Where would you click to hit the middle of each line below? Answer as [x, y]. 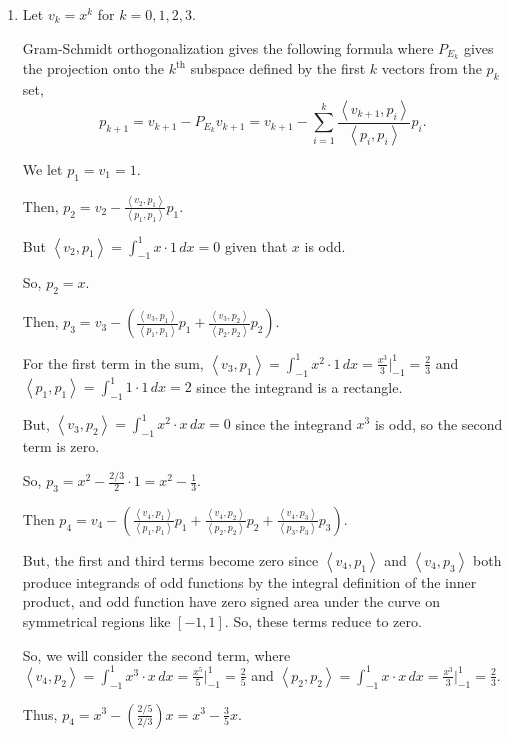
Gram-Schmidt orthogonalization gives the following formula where [228, 47]
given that [256, 245]
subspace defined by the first [278, 68]
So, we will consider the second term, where [156, 654]
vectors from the [431, 68]
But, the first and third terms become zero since [170, 559]
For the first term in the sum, [113, 362]
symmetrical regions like [96, 621]
